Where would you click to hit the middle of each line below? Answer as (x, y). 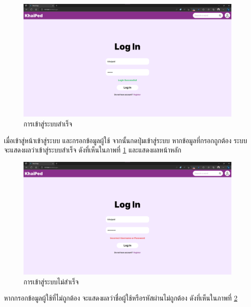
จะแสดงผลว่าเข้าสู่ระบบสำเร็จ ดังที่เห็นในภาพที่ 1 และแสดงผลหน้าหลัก (93, 150)
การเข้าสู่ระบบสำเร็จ (48, 123)
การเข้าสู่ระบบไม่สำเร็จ (51, 281)
